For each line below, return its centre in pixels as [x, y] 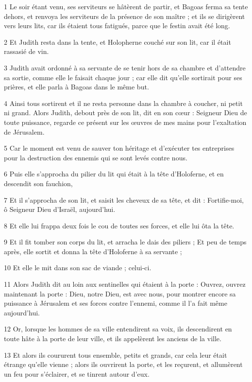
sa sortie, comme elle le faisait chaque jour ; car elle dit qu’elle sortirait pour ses [123, 77]
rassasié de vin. [26, 51]
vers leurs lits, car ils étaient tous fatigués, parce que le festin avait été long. [117, 26]
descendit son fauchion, [38, 183]
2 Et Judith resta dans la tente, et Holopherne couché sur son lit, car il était [118, 42]
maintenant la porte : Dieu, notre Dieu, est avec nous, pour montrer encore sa [120, 293]
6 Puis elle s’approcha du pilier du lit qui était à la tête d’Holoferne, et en [114, 174]
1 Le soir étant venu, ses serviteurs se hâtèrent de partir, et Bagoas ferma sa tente [126, 6]
